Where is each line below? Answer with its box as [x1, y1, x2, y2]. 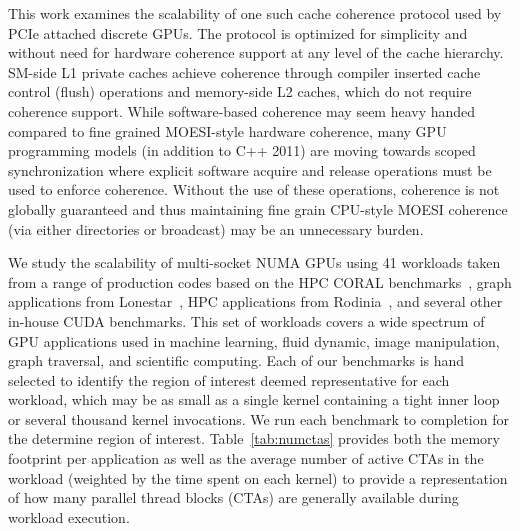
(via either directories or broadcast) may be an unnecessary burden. [8, 218, 424, 239]
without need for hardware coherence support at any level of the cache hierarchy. [8, 42, 504, 63]
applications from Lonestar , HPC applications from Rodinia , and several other [8, 291, 503, 312]
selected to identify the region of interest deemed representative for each [8, 369, 450, 390]
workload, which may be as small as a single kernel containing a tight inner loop [8, 389, 500, 410]
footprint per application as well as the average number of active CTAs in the [8, 448, 484, 469]
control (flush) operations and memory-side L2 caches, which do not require [8, 81, 472, 102]
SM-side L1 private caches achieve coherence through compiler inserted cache [8, 61, 481, 82]
